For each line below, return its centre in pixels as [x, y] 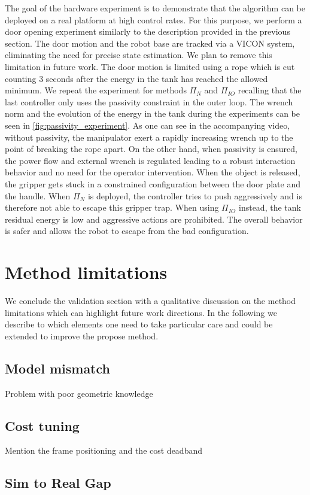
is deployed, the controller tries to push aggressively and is [195, 195]
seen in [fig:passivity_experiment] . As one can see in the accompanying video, [148, 125]
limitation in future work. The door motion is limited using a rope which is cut [150, 66]
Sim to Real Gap [58, 483]
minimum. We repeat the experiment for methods [96, 90]
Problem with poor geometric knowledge [79, 393]
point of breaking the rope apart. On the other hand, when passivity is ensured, [151, 149]
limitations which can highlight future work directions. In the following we [141, 312]
